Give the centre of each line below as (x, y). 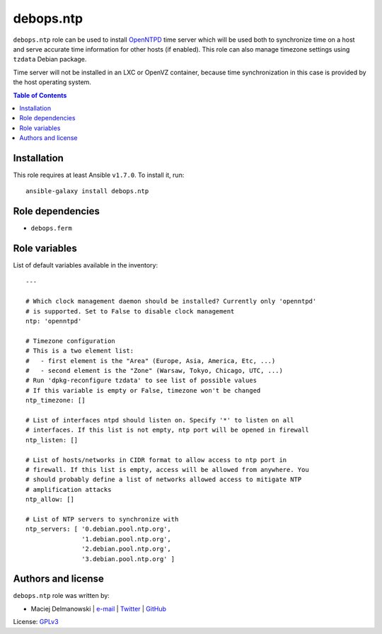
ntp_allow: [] (50, 500)
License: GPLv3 (36, 622)
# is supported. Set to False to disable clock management (130, 311)
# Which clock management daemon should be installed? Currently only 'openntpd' (171, 301)
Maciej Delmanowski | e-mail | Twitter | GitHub (98, 609)
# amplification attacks (69, 489)
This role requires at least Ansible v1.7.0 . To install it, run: (99, 175)
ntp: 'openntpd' (54, 321)
